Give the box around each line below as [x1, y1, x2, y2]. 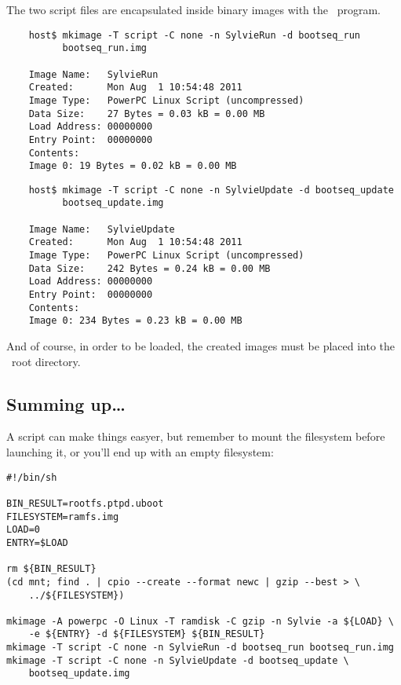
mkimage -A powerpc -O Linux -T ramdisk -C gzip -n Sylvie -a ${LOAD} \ [6, 615, 394, 627]
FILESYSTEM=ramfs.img [6, 511, 119, 522]
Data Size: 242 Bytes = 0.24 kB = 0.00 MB [28, 262, 271, 274]
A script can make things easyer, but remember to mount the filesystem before [6, 428, 385, 445]
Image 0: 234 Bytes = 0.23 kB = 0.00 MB [28, 315, 242, 327]
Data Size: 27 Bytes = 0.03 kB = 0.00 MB [28, 108, 265, 119]
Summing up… [6, 391, 126, 416]
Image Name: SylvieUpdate [28, 223, 175, 235]
